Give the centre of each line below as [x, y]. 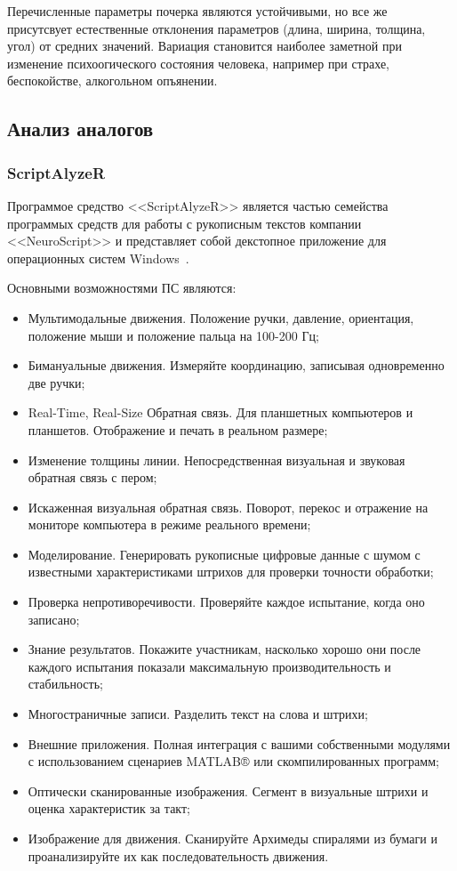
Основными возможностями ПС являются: [122, 288]
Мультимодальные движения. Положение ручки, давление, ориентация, [221, 317]
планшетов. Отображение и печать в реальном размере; [178, 429]
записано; [54, 619]
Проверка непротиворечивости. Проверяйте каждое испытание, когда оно [226, 602]
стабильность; [65, 684]
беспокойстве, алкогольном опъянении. [112, 81]
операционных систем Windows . [98, 258]
